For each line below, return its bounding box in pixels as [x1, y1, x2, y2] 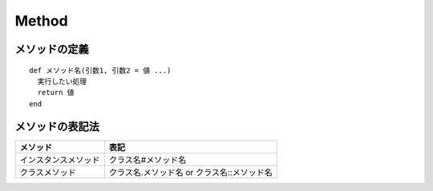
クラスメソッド [19, 166, 76, 177]
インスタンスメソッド [19, 154, 100, 165]
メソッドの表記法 [14, 120, 99, 133]
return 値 [37, 88, 75, 97]
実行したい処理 [37, 77, 87, 86]
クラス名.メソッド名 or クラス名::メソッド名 [108, 166, 273, 177]
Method [14, 12, 68, 30]
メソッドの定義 [14, 42, 89, 56]
